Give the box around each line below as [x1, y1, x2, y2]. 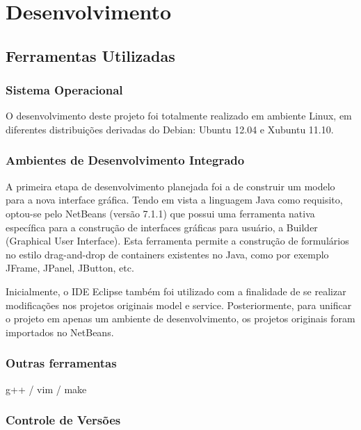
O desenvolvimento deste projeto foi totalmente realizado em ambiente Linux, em [6, 108, 352, 123]
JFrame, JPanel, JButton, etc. [6, 261, 134, 275]
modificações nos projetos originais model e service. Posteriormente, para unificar [6, 297, 352, 312]
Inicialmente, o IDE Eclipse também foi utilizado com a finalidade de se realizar [6, 283, 346, 298]
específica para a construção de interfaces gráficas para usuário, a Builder [6, 220, 318, 234]
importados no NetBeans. [6, 324, 114, 339]
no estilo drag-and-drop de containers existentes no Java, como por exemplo [6, 247, 329, 261]
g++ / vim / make [6, 381, 87, 396]
